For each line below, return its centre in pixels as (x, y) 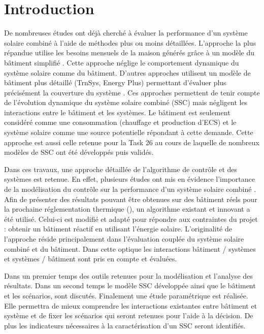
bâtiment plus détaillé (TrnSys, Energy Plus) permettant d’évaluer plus (115, 82)
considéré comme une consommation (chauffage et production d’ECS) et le (120, 122)
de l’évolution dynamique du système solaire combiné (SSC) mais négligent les (126, 102)
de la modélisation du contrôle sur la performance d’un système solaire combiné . (130, 189)
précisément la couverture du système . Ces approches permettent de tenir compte (132, 92)
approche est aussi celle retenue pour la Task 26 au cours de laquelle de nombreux (132, 142)
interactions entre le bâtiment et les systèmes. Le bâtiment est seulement (117, 112)
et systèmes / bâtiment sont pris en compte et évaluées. (91, 259)
